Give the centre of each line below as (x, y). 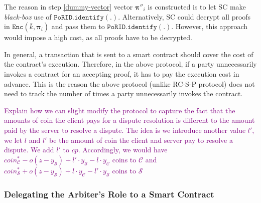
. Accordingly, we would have (123, 150)
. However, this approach (210, 26)
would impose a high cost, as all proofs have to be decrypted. (98, 37)
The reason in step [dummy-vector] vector (69, 7)
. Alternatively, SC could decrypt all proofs (184, 16)
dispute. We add (29, 150)
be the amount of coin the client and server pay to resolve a (141, 140)
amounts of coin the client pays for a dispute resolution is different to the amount (129, 120)
